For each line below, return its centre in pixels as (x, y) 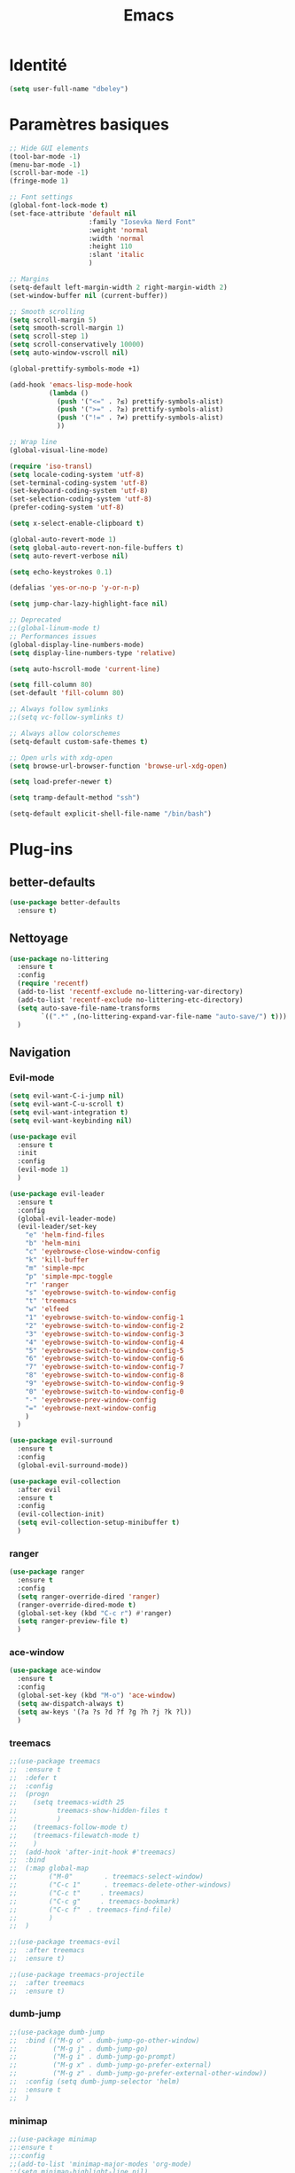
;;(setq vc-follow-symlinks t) (67, 717)
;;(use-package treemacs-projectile (77, 1974)
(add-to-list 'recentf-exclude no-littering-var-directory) (130, 992)
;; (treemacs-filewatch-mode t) (75, 1835)
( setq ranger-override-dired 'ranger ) (89, 1597)
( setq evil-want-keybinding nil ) (71, 1121)
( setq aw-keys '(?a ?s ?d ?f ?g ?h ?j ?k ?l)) (105, 1712)
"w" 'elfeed (47, 1309)
